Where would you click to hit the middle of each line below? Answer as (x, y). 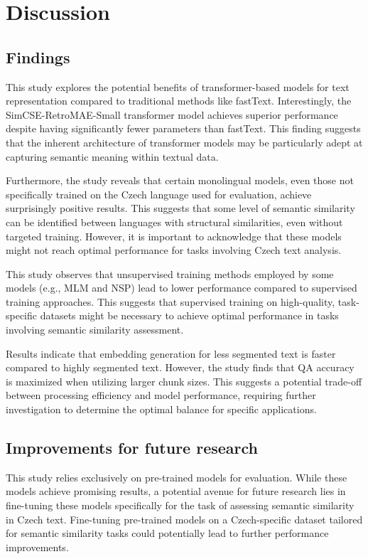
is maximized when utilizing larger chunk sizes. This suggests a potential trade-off (184, 381)
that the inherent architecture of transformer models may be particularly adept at (184, 142)
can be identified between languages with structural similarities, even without (174, 222)
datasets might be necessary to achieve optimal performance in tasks (189, 315)
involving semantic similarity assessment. (95, 330)
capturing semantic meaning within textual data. (112, 156)
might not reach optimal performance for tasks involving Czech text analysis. (174, 250)
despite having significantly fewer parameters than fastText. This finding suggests (183, 128)
